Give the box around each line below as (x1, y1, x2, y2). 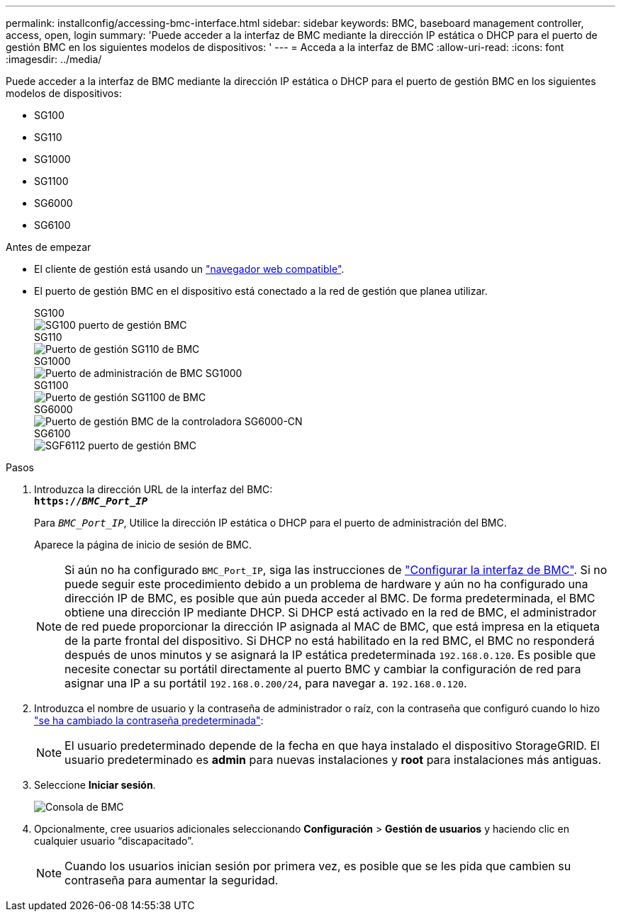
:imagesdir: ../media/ (6, 53, 102, 65)
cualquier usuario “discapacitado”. (34, 835, 194, 847)
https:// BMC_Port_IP (34, 495, 148, 507)
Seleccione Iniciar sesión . (34, 779, 156, 791)
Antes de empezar (6, 241, 91, 253)
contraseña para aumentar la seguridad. (65, 873, 279, 887)
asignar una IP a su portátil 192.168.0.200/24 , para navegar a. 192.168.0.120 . (65, 676, 467, 690)
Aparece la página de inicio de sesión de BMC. (34, 539, 252, 551)
